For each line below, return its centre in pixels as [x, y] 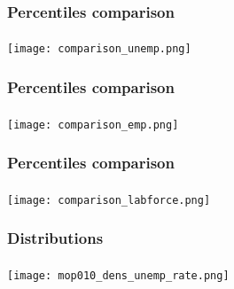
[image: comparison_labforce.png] [109, 200]
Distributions [55, 238]
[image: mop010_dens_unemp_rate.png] [118, 275]
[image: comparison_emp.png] [93, 125]
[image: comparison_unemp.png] [99, 49]
